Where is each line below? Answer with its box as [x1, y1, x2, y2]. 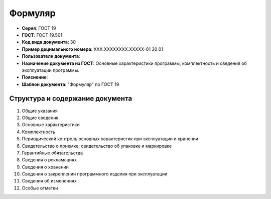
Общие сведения [22, 115, 59, 121]
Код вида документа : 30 [22, 39, 76, 45]
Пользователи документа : [22, 53, 80, 59]
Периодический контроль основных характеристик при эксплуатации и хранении [22, 136, 198, 142]
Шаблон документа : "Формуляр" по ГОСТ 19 [22, 81, 119, 87]
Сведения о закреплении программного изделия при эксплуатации [22, 171, 168, 177]
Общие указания [22, 108, 58, 114]
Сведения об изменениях [22, 178, 77, 184]
